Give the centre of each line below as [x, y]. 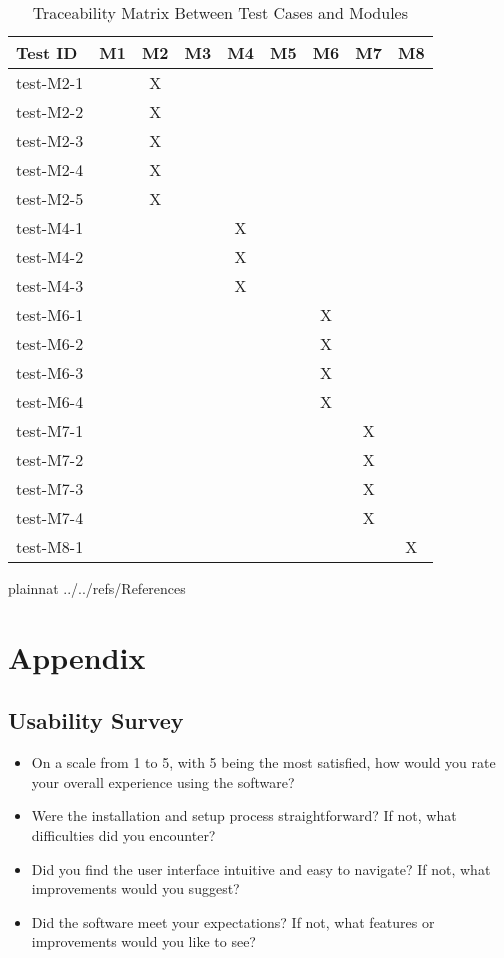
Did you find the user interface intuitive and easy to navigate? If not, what [261, 868]
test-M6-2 [50, 343]
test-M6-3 [50, 372]
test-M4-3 [50, 285]
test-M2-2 [50, 111]
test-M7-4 [50, 517]
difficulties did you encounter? [123, 834]
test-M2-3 [50, 140]
